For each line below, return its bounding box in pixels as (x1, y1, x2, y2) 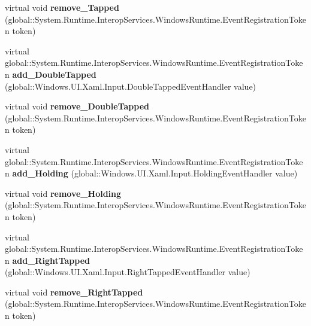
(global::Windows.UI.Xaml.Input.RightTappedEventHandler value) (5, 266, 250, 278)
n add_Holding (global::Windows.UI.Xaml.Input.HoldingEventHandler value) (5, 167, 298, 179)
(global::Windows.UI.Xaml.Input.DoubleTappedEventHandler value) (5, 80, 256, 92)
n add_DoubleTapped (5, 68, 96, 80)
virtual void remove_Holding (5, 187, 122, 199)
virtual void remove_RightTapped (5, 285, 143, 298)
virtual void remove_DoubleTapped (5, 100, 150, 112)
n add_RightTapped (5, 254, 90, 266)
